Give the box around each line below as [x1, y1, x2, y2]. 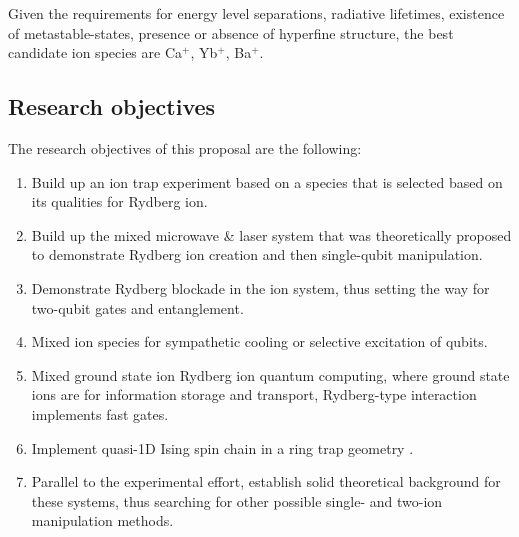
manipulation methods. [31, 510, 174, 531]
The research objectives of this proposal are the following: [8, 137, 362, 158]
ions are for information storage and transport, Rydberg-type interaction [31, 384, 477, 405]
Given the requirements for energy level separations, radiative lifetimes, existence [8, 3, 505, 23]
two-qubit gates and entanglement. [31, 297, 244, 318]
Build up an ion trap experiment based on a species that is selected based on [31, 171, 503, 192]
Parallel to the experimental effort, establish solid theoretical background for [31, 471, 501, 492]
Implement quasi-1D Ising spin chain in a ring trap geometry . [31, 437, 414, 458]
